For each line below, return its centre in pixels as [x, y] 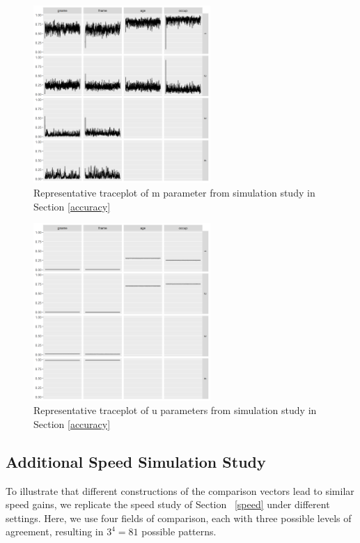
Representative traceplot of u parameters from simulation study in [175, 410]
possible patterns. [179, 531]
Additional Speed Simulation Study [136, 461]
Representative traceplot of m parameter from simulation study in [174, 192]
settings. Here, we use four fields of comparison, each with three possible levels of [179, 518]
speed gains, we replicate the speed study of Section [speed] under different [168, 504]
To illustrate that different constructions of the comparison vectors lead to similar [180, 490]
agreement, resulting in [55, 531]
